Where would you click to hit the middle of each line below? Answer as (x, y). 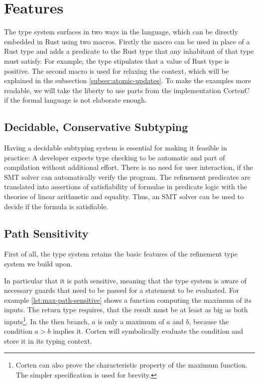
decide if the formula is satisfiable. (56, 206)
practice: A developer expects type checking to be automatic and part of (115, 157)
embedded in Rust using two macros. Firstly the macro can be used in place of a (127, 41)
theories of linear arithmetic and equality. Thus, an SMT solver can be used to (124, 196)
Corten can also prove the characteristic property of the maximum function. (131, 365)
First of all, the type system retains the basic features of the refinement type (121, 254)
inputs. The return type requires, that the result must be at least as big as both (126, 310)
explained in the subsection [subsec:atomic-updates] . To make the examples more (128, 80)
